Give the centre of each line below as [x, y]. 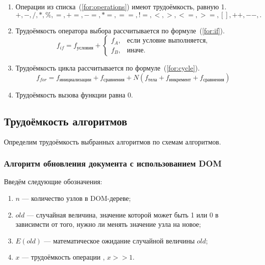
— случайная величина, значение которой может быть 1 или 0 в [123, 214]
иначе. [136, 50]
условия [85, 48]
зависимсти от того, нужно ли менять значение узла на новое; [108, 224]
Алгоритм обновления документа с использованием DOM [113, 163]
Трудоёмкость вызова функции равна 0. [74, 94]
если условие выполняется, [167, 41]
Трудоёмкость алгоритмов [66, 121]
